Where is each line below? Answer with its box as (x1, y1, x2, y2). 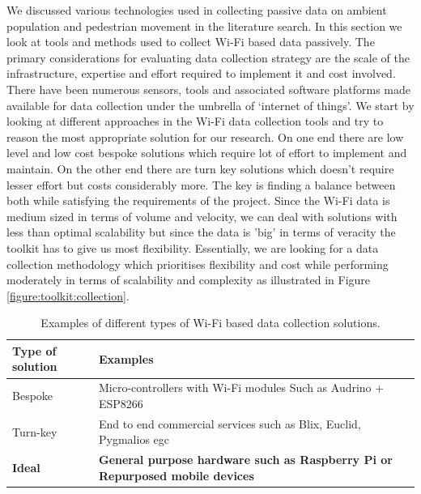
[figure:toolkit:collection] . (6, 287, 130, 304)
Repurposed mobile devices (99, 466, 254, 483)
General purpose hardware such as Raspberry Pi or (99, 451, 393, 468)
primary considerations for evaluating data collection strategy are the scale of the (6, 49, 410, 66)
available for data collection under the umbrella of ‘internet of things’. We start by (6, 96, 415, 113)
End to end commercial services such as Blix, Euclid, (99, 415, 361, 432)
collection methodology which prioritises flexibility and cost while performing (6, 255, 389, 272)
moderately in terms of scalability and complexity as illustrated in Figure (6, 271, 371, 288)
